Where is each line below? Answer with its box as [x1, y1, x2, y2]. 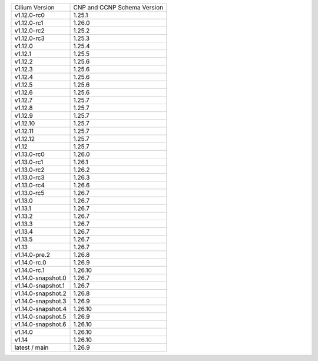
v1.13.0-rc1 [14, 158, 44, 166]
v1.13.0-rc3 [14, 174, 45, 181]
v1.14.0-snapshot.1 [14, 281, 65, 290]
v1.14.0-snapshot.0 [14, 274, 67, 282]
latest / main [14, 343, 49, 352]
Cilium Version [14, 4, 55, 11]
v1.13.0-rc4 [14, 181, 45, 189]
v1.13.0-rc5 [14, 189, 45, 197]
